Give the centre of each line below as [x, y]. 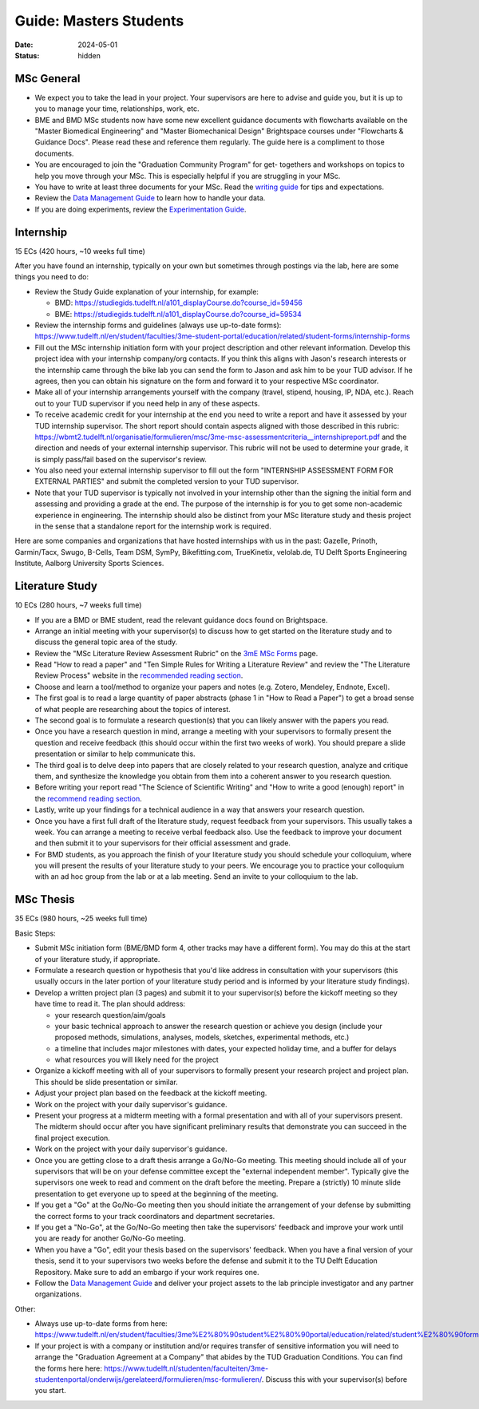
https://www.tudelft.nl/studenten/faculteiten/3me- [186, 1368]
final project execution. [73, 1138]
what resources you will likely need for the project [137, 1060]
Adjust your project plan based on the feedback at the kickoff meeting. [151, 1093]
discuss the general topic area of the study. [106, 642]
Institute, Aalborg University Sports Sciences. [89, 564]
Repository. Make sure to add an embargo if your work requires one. [147, 1272]
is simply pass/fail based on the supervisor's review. [121, 459]
